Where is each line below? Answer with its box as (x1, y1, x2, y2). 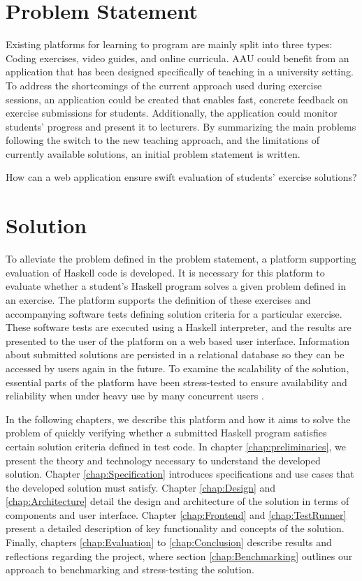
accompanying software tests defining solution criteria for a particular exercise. (6, 306, 342, 321)
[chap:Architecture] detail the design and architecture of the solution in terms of (6, 494, 349, 508)
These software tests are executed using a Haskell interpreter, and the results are (6, 320, 352, 334)
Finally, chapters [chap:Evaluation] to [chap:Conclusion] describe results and (6, 535, 332, 550)
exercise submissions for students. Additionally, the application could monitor (6, 105, 338, 120)
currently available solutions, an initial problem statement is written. (6, 146, 301, 161)
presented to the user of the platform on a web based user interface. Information (6, 333, 350, 348)
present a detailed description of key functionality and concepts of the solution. (6, 521, 345, 536)
